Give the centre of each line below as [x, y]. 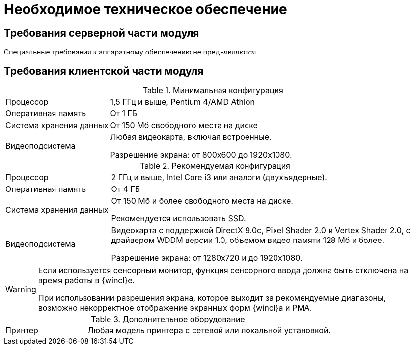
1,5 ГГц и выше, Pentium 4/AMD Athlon [182, 102]
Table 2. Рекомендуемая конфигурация [215, 166]
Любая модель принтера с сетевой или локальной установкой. [209, 331]
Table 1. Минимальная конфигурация [213, 91]
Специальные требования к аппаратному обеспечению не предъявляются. [131, 52]
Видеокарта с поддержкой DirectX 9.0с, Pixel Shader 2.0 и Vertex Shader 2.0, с [261, 230]
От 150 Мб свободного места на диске [184, 125]
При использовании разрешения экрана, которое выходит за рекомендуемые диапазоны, [212, 298]
